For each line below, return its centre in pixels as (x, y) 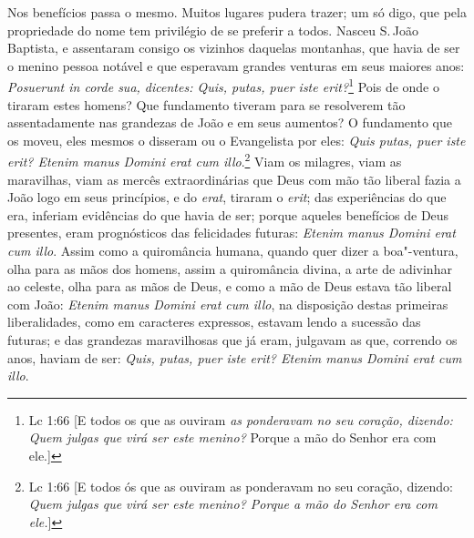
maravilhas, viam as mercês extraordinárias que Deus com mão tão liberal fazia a (234, 179)
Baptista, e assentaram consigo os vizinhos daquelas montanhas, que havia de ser (234, 48)
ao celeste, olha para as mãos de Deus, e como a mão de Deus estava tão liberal (230, 286)
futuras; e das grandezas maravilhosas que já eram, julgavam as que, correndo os (232, 340)
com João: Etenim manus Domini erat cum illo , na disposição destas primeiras (228, 304)
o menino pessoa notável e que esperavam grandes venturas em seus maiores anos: (236, 65)
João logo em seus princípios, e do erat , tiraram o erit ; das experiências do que (227, 197)
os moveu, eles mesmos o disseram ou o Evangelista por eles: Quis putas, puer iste (237, 140)
